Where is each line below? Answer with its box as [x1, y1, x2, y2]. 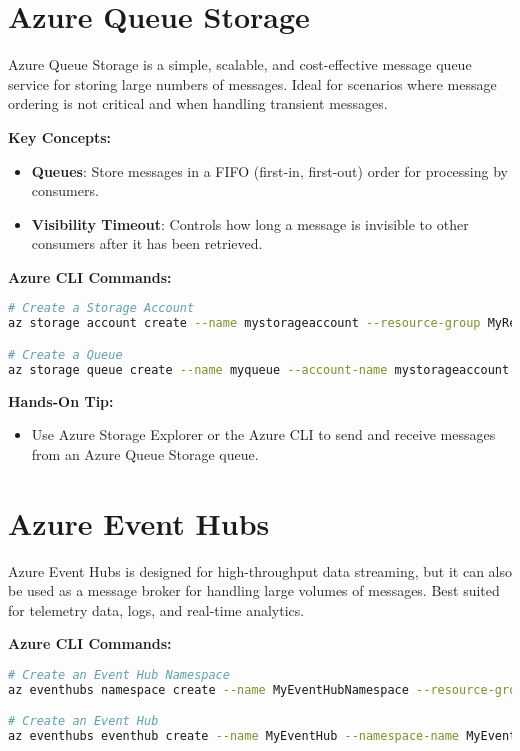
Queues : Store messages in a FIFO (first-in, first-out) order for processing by [31, 160, 508, 181]
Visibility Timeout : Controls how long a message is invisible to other [31, 213, 469, 234]
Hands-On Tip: [8, 390, 114, 411]
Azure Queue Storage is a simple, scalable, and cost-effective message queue [8, 54, 472, 75]
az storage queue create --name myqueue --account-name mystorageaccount [8, 362, 510, 377]
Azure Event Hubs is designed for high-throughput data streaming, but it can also [8, 560, 512, 581]
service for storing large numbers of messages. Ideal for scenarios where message [8, 73, 497, 94]
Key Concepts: [8, 126, 112, 147]
